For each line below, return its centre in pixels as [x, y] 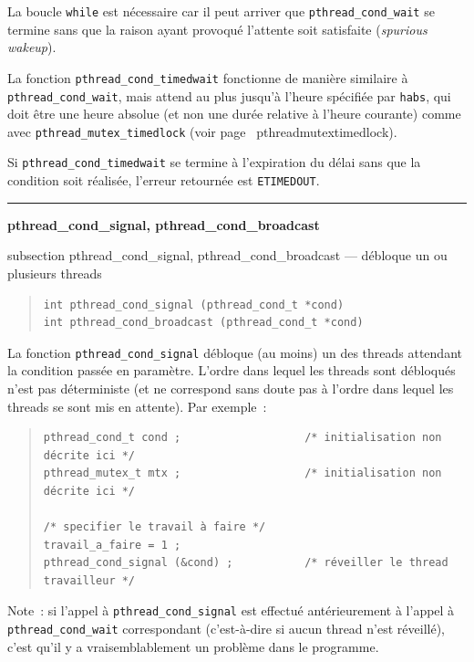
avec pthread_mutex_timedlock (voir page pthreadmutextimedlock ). [202, 131]
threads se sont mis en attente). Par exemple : [137, 406]
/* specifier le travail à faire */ [155, 527]
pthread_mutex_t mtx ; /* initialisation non [242, 473]
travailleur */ [89, 580]
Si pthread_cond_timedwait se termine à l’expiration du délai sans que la [214, 162]
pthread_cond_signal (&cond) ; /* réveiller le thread [246, 563]
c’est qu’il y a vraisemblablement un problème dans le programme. [193, 646]
